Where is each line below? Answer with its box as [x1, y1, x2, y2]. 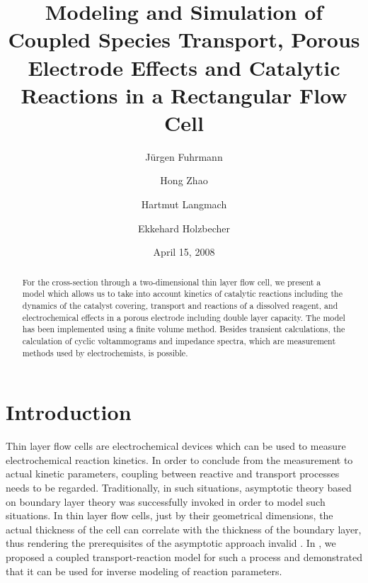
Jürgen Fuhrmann [145, 149, 223, 164]
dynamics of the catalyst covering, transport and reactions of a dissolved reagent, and [22, 299, 338, 311]
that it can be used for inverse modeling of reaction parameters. [6, 563, 282, 578]
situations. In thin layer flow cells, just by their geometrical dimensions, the [6, 508, 333, 523]
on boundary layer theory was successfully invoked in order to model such [6, 494, 326, 509]
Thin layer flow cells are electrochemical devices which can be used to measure [6, 438, 346, 453]
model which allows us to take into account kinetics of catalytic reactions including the [22, 288, 343, 300]
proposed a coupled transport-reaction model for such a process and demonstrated [6, 549, 362, 564]
